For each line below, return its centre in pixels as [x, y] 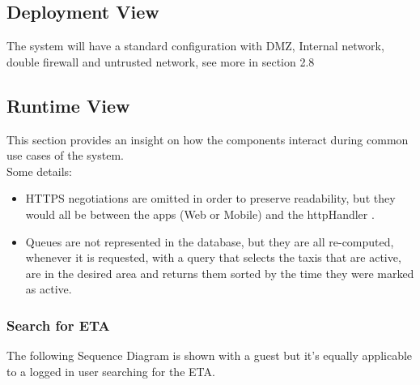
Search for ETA [58, 325]
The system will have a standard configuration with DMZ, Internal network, [195, 46]
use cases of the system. [65, 155]
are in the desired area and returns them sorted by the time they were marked [220, 273]
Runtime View [68, 105]
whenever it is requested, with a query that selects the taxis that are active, [213, 257]
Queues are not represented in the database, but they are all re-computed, [210, 241]
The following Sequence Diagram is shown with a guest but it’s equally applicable [210, 355]
